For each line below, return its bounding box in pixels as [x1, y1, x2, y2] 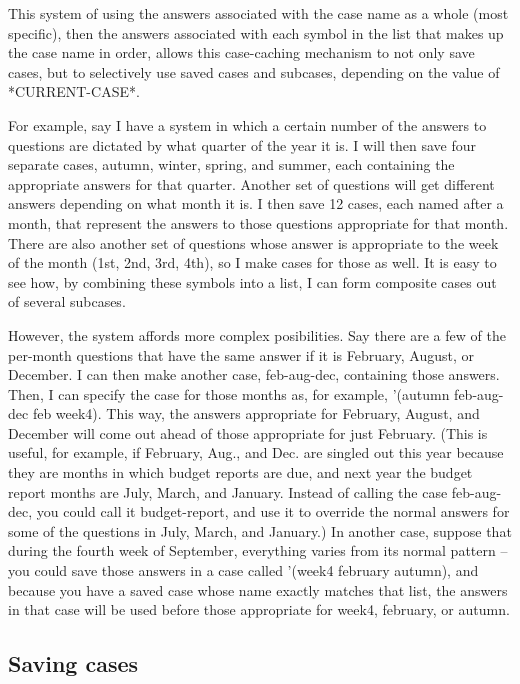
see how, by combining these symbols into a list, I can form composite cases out [8, 271, 497, 292]
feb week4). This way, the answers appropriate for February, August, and [32, 403, 480, 424]
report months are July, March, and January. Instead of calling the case [8, 481, 448, 502]
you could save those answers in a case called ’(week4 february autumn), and [8, 560, 479, 581]
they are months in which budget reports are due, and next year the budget [8, 462, 473, 483]
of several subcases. [8, 291, 126, 312]
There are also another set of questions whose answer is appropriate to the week [8, 232, 499, 253]
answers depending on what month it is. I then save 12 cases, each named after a [8, 193, 504, 214]
